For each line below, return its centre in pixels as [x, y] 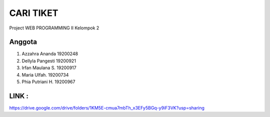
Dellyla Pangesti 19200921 [49, 61]
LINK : [19, 96]
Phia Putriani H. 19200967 [48, 82]
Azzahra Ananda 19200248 [50, 54]
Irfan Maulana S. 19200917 [49, 68]
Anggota [23, 42]
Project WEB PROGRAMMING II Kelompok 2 [54, 28]
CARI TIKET [34, 13]
